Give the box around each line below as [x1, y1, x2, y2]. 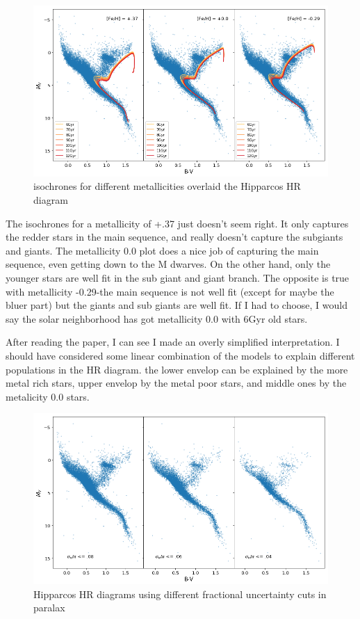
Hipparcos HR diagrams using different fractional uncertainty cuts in [33, 586, 327, 601]
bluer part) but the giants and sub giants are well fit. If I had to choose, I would [6, 298, 347, 312]
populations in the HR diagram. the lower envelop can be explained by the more [6, 362, 348, 376]
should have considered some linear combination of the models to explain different [6, 348, 355, 362]
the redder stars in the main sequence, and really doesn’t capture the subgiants [6, 230, 343, 244]
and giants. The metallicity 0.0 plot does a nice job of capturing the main [6, 243, 319, 257]
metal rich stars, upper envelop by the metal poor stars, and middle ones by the [6, 376, 347, 390]
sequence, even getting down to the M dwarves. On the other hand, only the [6, 257, 331, 271]
